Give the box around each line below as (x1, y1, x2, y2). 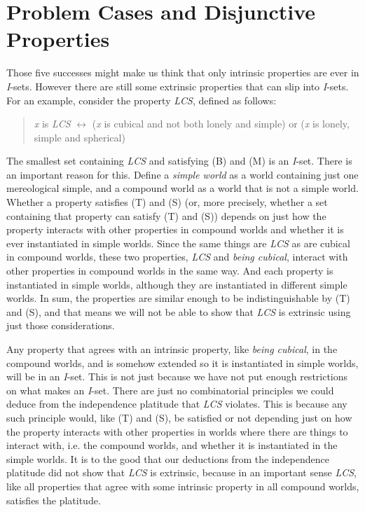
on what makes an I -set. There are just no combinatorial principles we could (6, 382, 334, 397)
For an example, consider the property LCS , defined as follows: (6, 92, 277, 107)
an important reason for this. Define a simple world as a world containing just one (6, 167, 359, 181)
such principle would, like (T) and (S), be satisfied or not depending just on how (6, 410, 352, 424)
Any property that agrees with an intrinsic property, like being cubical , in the (6, 342, 338, 356)
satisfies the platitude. (6, 492, 101, 507)
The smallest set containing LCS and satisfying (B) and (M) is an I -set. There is (6, 153, 352, 168)
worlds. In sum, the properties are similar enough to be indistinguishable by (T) (6, 291, 350, 305)
